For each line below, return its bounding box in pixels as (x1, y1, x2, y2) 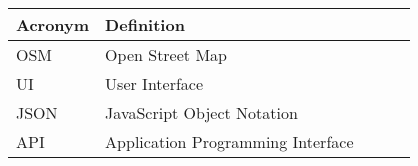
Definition (105, 13, 185, 36)
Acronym (16, 13, 90, 36)
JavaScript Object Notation (105, 101, 298, 124)
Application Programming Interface (105, 130, 354, 153)
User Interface (105, 72, 204, 95)
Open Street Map (105, 43, 227, 66)
